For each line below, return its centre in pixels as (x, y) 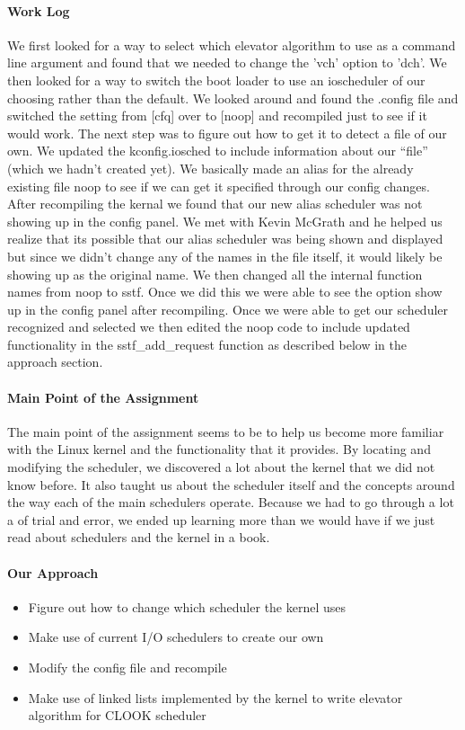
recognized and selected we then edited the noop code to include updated (209, 327)
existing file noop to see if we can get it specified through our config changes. (219, 186)
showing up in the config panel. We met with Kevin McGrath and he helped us (225, 221)
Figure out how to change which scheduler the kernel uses (187, 606)
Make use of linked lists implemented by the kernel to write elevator (215, 697)
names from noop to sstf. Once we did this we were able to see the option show (225, 292)
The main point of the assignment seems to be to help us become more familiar (226, 431)
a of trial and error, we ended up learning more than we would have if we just (221, 519)
